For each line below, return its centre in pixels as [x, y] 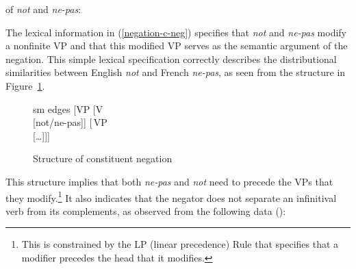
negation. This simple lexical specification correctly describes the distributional [171, 59]
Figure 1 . [25, 85]
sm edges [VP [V [68, 108]
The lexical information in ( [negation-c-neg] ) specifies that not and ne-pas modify [176, 32]
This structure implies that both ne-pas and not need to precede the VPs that [169, 181]
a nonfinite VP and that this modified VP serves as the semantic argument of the [177, 46]
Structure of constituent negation [103, 158]
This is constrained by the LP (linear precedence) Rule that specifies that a [180, 244]
